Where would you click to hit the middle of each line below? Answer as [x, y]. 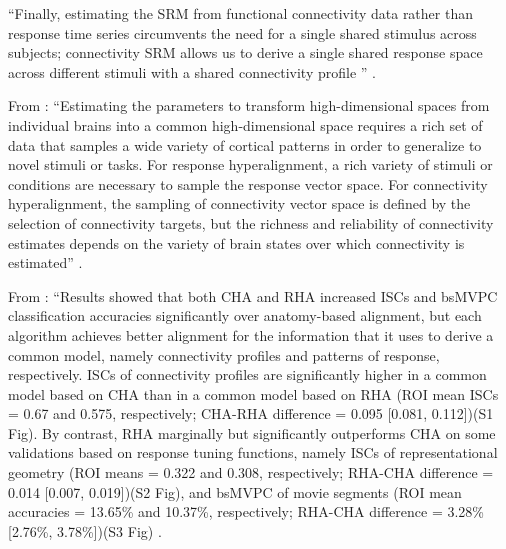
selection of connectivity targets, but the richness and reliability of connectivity [251, 222]
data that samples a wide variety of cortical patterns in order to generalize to [245, 144]
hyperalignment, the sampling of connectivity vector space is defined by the [239, 203]
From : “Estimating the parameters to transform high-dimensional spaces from [249, 105]
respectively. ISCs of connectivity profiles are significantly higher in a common [247, 374]
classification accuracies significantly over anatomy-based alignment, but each [245, 315]
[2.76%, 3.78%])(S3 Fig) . [85, 530]
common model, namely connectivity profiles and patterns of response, [224, 354]
